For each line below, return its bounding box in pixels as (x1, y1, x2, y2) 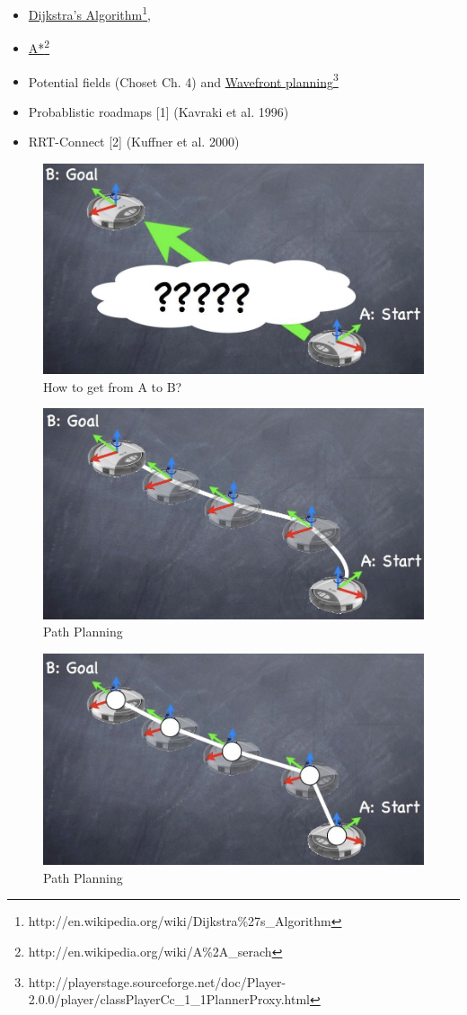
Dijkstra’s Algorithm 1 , (28, 3, 151, 23)
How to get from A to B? (43, 377, 182, 396)
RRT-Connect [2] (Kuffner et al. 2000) (28, 132, 240, 151)
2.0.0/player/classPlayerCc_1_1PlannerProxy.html (28, 990, 311, 1009)
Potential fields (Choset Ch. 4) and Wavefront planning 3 (28, 69, 339, 91)
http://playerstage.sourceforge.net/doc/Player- (28, 972, 286, 991)
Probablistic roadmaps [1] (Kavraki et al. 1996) (28, 102, 289, 120)
